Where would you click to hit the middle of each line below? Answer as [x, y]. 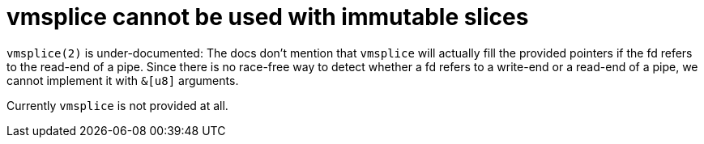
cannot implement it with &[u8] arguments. [123, 80]
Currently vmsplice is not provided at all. [117, 105]
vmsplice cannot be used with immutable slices [268, 17]
